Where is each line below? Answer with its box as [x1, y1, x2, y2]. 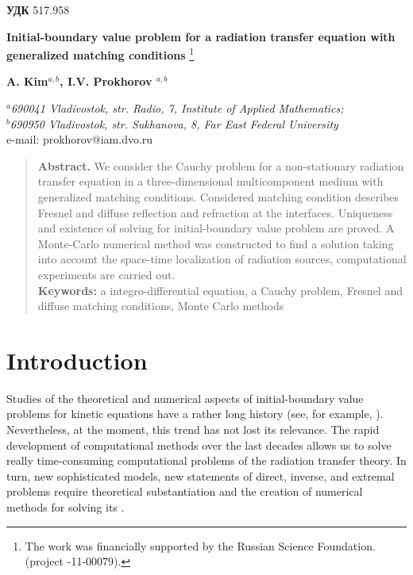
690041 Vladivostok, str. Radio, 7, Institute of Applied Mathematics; [10, 100, 344, 117]
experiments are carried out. [37, 266, 176, 282]
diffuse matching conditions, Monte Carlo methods [37, 297, 284, 314]
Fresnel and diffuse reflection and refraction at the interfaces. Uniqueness [37, 204, 393, 220]
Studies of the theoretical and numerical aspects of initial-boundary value [6, 389, 364, 406]
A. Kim [6, 73, 48, 90]
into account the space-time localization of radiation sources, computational [37, 251, 407, 267]
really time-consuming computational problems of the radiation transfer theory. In [6, 452, 407, 469]
